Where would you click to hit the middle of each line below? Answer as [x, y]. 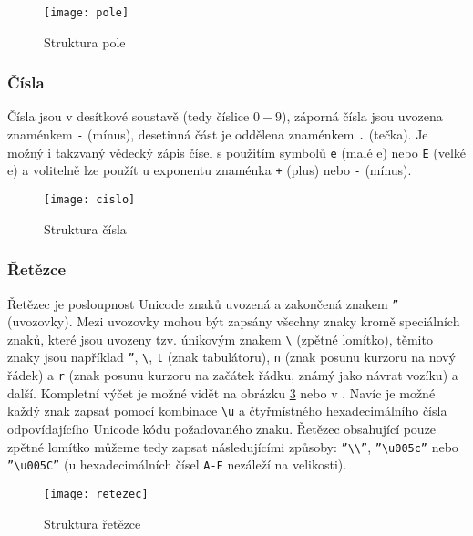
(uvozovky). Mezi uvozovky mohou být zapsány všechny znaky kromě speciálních [234, 321]
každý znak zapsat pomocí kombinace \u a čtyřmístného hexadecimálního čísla [227, 411]
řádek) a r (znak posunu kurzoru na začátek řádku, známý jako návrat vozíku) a [233, 375]
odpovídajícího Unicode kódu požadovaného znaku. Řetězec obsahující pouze [222, 428]
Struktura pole [85, 41]
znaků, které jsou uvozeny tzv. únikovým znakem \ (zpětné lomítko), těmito [220, 339]
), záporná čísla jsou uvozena [362, 116]
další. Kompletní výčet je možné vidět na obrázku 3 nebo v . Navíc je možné [221, 392]
